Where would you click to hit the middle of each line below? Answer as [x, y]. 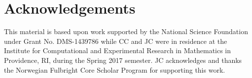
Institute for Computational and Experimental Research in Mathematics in [118, 50]
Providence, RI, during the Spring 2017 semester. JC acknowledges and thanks [123, 60]
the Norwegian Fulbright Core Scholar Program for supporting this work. [115, 69]
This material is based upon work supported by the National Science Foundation [126, 31]
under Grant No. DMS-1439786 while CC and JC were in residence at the [116, 41]
